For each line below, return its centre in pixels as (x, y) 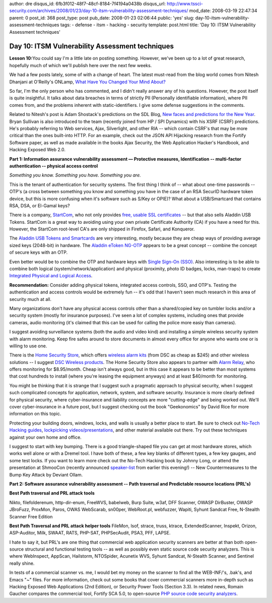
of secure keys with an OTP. (39, 253)
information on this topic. (35, 414)
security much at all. (30, 299)
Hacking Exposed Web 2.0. (37, 150)
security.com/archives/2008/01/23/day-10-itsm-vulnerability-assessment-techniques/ (99, 11)
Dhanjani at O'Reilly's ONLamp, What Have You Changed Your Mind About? (88, 82)
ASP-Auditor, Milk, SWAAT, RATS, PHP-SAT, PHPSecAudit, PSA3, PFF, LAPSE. (90, 533)
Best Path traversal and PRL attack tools (52, 493)
